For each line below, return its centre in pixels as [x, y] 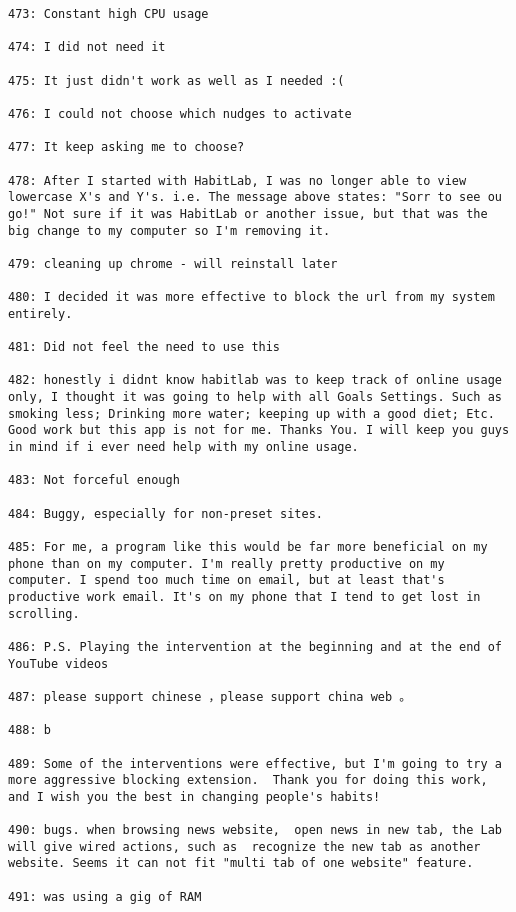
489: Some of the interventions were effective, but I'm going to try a [255, 763]
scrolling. [44, 613]
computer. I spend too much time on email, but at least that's [226, 580]
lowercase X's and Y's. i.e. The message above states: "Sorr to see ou [255, 197]
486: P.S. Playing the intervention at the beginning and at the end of [255, 646]
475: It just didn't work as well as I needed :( [176, 80]
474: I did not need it [87, 47]
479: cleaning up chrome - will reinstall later [173, 263]
